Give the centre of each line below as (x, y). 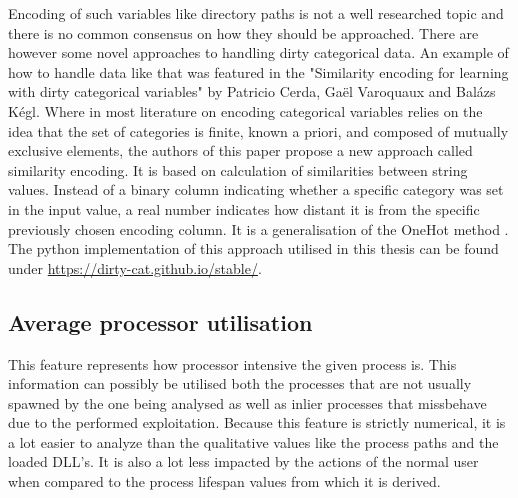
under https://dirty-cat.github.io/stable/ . (135, 267)
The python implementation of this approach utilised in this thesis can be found (253, 248)
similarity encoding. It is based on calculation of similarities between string (238, 169)
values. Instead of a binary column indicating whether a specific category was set (256, 189)
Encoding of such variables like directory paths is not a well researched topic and (256, 13)
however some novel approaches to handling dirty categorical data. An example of (258, 52)
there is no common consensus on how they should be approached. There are (243, 32)
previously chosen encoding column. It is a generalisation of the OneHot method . (258, 228)
